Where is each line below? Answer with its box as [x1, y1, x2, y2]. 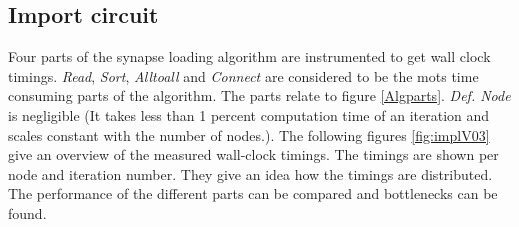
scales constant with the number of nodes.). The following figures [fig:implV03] [8, 124, 490, 145]
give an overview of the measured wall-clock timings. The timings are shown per [8, 144, 499, 165]
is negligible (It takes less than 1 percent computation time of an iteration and [8, 104, 490, 125]
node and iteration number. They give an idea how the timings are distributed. [8, 163, 493, 184]
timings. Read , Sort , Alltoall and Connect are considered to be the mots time [8, 65, 479, 86]
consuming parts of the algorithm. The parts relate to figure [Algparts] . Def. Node [8, 85, 511, 106]
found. [8, 202, 47, 223]
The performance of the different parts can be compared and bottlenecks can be [8, 183, 498, 204]
